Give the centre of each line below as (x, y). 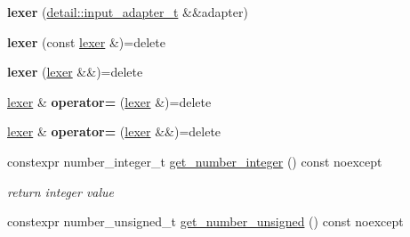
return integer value (61, 191)
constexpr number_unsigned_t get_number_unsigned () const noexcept (205, 221)
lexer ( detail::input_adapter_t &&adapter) (128, 12)
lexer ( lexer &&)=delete (75, 72)
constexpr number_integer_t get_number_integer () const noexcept (195, 161)
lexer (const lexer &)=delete (86, 41)
